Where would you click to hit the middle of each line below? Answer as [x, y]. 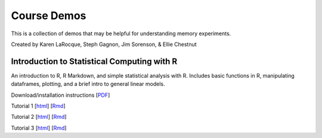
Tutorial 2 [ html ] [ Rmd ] [39, 117]
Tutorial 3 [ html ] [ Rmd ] [39, 128]
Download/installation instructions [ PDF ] [61, 95]
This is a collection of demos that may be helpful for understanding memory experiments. [121, 33]
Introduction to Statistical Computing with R [94, 61]
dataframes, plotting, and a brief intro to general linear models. [88, 84]
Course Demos [49, 16]
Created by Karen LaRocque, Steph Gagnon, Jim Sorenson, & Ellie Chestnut [104, 44]
